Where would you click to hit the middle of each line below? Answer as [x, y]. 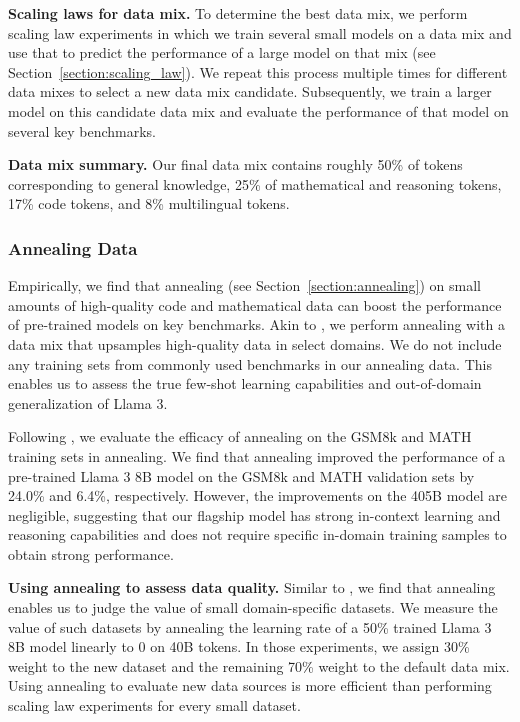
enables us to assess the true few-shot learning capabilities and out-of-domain [245, 383]
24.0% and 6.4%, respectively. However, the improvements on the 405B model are [257, 495]
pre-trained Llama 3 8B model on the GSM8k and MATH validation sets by [241, 475]
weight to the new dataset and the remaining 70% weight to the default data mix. [259, 665]
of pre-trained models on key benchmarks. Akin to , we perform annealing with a [256, 324]
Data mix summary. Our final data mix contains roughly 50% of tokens [235, 164]
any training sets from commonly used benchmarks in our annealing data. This [250, 363]
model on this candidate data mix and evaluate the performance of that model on [258, 110]
